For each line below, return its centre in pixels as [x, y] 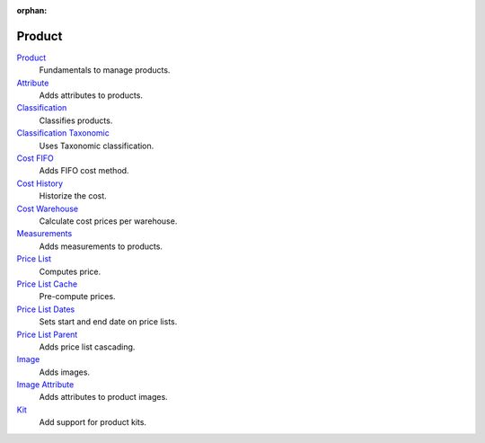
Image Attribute [45, 385]
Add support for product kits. [93, 422]
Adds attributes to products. [91, 95]
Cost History [40, 183]
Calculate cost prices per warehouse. [108, 221]
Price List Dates [46, 309]
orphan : [32, 10]
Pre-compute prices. [77, 297]
